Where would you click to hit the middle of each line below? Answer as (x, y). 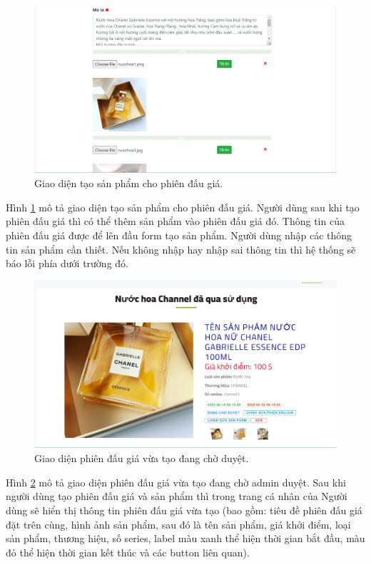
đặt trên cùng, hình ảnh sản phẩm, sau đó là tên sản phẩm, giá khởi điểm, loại (178, 524)
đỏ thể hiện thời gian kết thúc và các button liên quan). (128, 552)
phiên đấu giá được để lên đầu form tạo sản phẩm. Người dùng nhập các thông (179, 235)
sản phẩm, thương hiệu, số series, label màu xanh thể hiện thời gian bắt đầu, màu (185, 538)
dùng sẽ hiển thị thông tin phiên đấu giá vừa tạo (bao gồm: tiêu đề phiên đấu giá (184, 510)
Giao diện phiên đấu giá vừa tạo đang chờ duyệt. (142, 458)
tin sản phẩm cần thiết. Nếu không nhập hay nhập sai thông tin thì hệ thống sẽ (181, 249)
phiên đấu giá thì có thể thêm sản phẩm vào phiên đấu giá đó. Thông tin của (175, 221)
